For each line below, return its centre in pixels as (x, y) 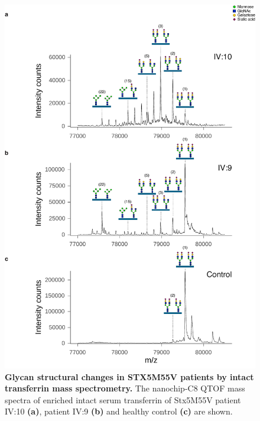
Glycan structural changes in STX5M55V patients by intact (129, 376)
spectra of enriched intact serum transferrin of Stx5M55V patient (123, 399)
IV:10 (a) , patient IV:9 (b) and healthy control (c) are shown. (119, 411)
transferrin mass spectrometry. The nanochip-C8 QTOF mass (125, 388)
